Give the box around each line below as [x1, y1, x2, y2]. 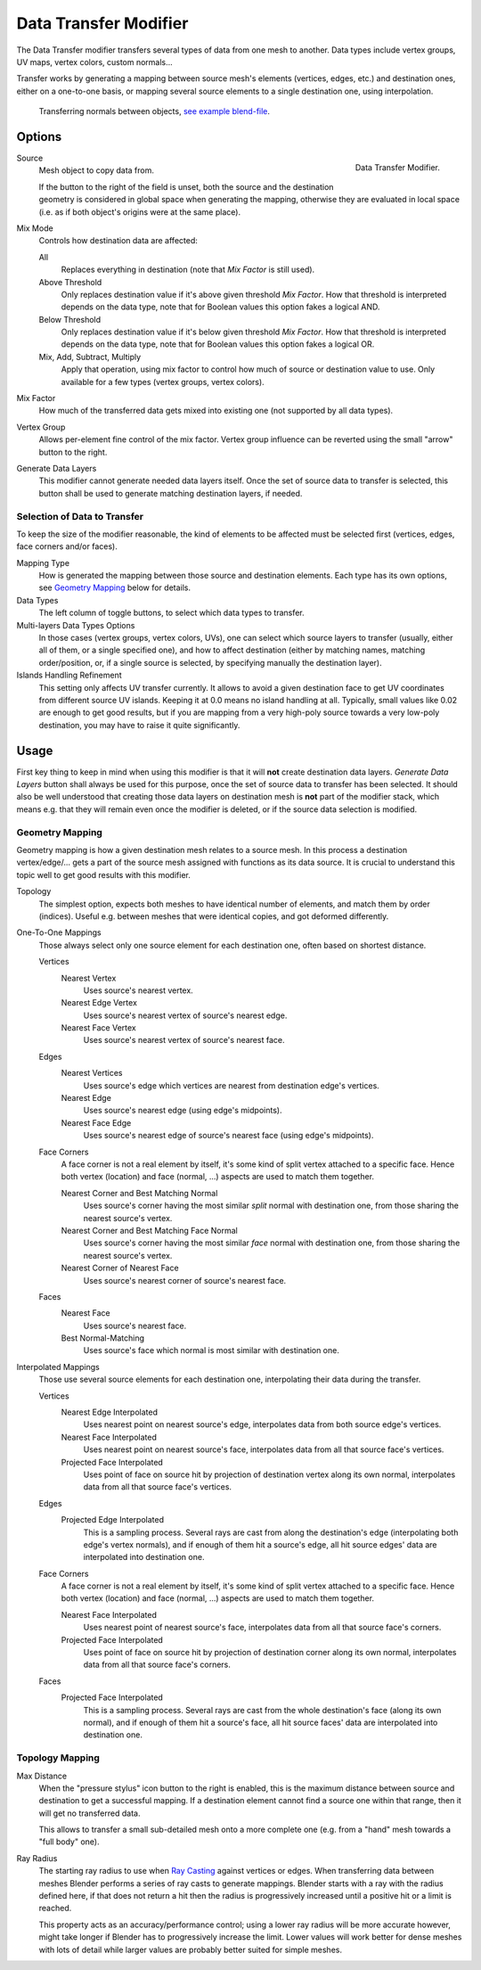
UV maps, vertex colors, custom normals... [16, 56, 173, 67]
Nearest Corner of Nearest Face [61, 1262, 179, 1274]
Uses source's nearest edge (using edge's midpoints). [83, 1105, 282, 1116]
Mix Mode [16, 223, 53, 234]
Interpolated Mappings [16, 1361, 100, 1372]
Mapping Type [16, 557, 70, 568]
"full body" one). [38, 1836, 100, 1847]
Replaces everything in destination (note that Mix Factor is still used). [61, 264, 315, 275]
